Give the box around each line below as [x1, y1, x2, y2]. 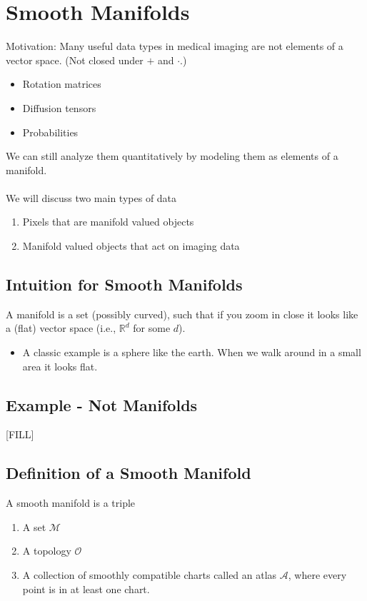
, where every [288, 567, 347, 582]
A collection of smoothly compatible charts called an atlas [22, 567, 277, 582]
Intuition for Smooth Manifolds [6, 273, 243, 296]
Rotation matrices [22, 76, 101, 91]
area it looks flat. [22, 358, 98, 373]
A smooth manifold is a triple [6, 495, 136, 510]
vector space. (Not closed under [6, 52, 144, 67]
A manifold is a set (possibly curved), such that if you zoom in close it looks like [6, 306, 358, 321]
